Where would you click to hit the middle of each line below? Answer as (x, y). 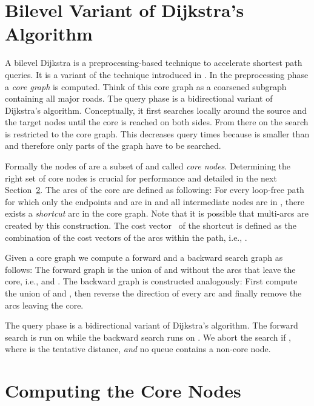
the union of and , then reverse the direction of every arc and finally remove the (153, 293)
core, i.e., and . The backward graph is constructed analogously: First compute (151, 281)
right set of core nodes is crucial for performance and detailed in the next (141, 178)
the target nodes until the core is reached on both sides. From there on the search (157, 122)
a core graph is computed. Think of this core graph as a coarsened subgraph (146, 86)
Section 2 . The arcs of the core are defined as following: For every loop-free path (155, 190)
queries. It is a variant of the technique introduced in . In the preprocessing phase (157, 74)
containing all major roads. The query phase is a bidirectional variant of (139, 98)
